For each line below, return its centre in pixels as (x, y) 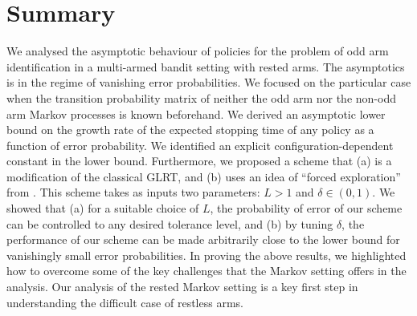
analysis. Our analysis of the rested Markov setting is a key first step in (182, 287)
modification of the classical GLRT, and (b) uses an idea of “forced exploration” (204, 176)
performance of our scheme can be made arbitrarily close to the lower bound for (203, 239)
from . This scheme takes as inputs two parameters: (133, 192)
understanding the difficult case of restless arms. (125, 302)
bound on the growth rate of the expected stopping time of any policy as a (190, 130)
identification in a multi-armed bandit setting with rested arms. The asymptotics (206, 66)
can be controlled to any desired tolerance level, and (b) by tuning (170, 223)
